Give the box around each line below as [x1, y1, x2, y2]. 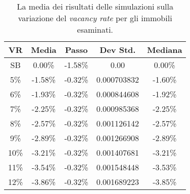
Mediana [147, 44, 182, 55]
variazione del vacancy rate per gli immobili [18, 12, 172, 24]
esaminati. [77, 24, 113, 35]
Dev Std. [100, 44, 136, 55]
